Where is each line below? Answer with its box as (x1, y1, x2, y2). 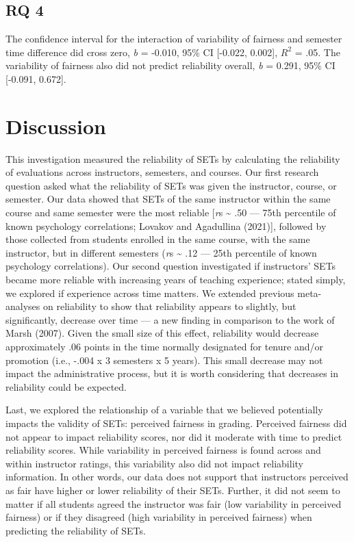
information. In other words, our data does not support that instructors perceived (5, 469, 349, 484)
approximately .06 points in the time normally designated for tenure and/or (5, 339, 323, 354)
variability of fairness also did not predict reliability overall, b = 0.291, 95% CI (5, 58, 336, 73)
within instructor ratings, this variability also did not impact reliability (5, 456, 303, 470)
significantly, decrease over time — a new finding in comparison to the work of (5, 312, 335, 326)
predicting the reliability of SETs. (5, 523, 146, 537)
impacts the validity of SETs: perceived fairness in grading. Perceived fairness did (5, 415, 347, 430)
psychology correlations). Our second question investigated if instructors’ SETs (5, 259, 336, 273)
